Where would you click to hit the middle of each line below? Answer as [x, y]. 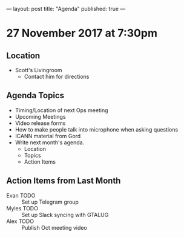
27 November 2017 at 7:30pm [82, 33]
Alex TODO [20, 221]
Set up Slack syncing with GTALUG [65, 215]
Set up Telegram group [50, 202]
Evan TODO [21, 195]
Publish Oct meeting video [54, 227]
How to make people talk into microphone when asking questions [97, 129]
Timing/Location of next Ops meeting [61, 110]
